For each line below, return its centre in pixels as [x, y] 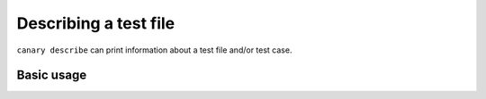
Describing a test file [96, 23]
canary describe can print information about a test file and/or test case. [154, 50]
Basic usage [52, 75]
